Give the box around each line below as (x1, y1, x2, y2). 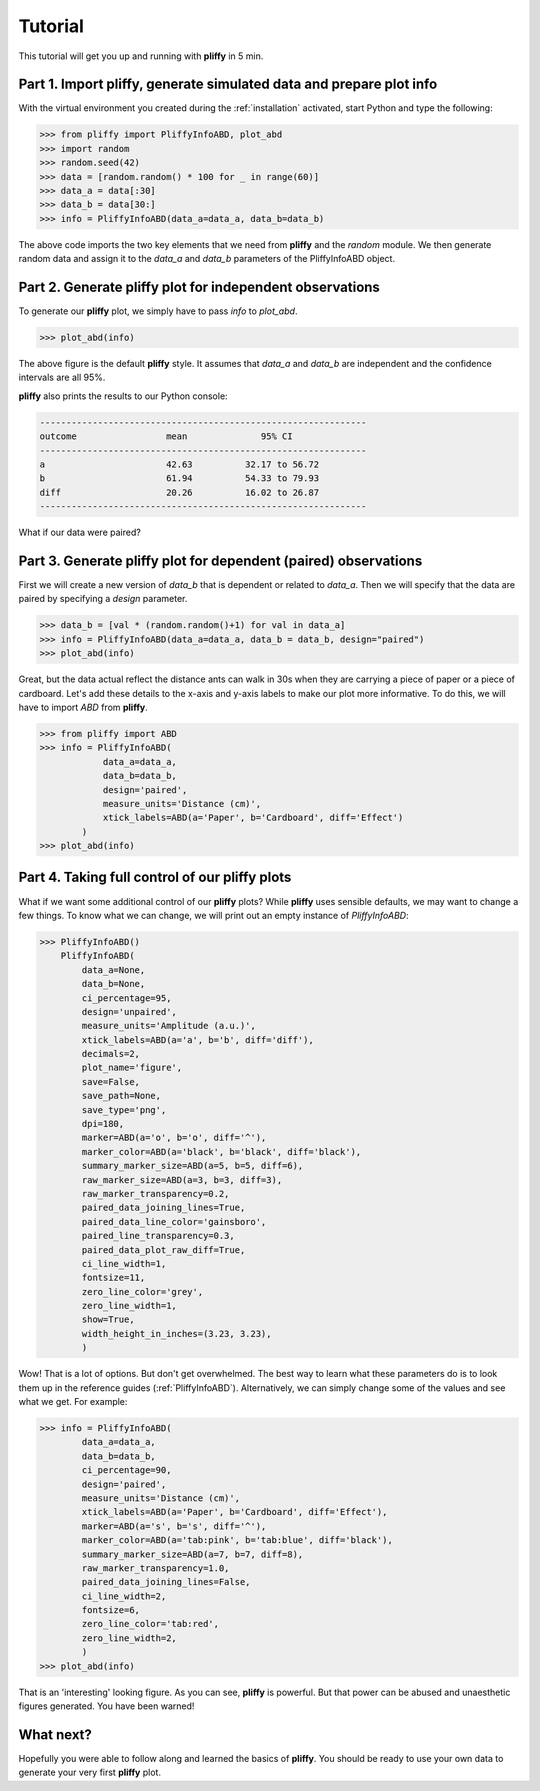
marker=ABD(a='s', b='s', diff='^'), (81, 1520, 267, 1532)
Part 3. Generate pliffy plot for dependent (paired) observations (18, 552, 423, 569)
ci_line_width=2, (81, 1590, 167, 1602)
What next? (18, 1726, 92, 1743)
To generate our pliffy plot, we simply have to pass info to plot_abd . (18, 305, 298, 317)
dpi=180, (81, 1118, 125, 1130)
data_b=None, (81, 978, 146, 990)
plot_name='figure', (81, 1062, 183, 1074)
